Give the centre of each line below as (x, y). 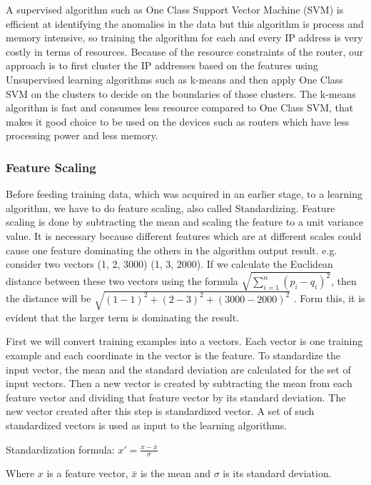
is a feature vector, (87, 473)
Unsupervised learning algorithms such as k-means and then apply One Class (174, 79)
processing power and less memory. (82, 135)
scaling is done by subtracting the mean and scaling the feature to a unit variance (185, 222)
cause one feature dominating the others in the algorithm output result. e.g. (172, 250)
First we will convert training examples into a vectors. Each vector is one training (184, 341)
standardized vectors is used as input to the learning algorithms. (147, 425)
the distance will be (49, 298)
